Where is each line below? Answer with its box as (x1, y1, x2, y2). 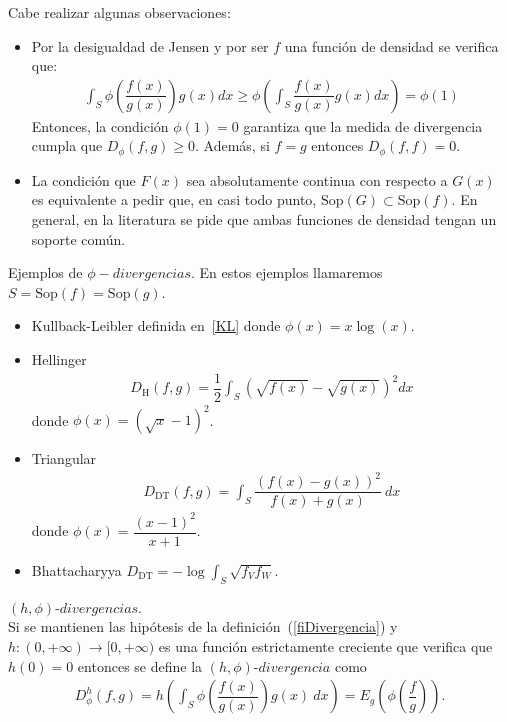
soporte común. (31, 228, 126, 249)
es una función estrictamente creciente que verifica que (158, 635, 493, 656)
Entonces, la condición (31, 115, 169, 136)
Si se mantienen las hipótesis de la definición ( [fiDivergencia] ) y (8, 616, 398, 637)
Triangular (31, 448, 97, 469)
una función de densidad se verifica (284, 35, 499, 56)
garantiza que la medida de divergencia (243, 115, 483, 136)
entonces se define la (77, 655, 203, 676)
